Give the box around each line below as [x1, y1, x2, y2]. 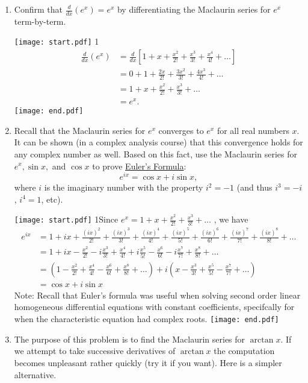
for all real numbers [217, 124, 289, 136]
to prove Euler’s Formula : [92, 159, 186, 172]
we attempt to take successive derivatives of [14, 344, 176, 357]
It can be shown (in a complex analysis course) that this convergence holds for [14, 136, 303, 148]
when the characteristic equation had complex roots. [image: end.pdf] [14, 312, 279, 325]
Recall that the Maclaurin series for [14, 124, 146, 136]
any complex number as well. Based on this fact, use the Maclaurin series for [14, 147, 297, 160]
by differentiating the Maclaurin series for [117, 3, 271, 15]
